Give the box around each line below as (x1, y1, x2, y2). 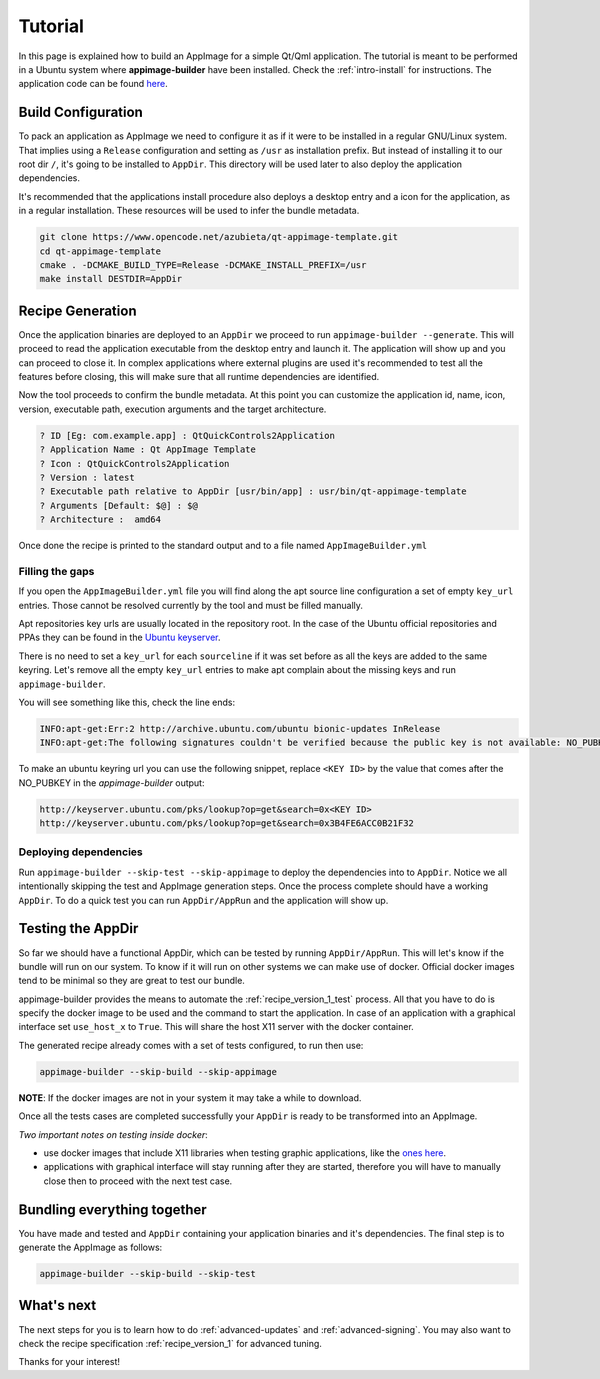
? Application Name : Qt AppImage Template (39, 444, 257, 455)
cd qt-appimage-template (39, 245, 162, 257)
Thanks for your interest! (18, 1356, 120, 1368)
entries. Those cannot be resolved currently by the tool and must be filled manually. (18, 599, 364, 611)
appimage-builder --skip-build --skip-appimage (39, 1066, 277, 1077)
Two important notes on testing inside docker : (18, 1128, 209, 1140)
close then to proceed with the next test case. (43, 1175, 233, 1187)
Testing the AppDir (18, 920, 139, 937)
